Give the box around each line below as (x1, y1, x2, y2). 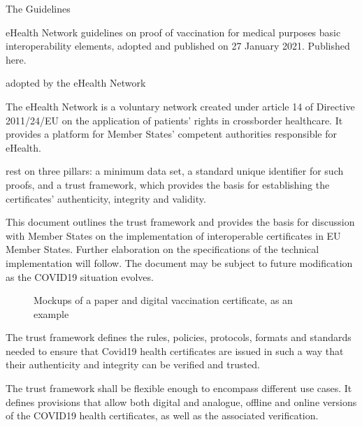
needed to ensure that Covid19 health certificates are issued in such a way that (6, 343, 344, 358)
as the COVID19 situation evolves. (6, 269, 154, 284)
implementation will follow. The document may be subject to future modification (6, 255, 353, 270)
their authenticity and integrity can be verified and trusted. (6, 357, 260, 372)
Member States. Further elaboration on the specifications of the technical (6, 242, 319, 256)
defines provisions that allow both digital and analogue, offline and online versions (6, 394, 357, 409)
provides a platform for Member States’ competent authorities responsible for (6, 126, 337, 141)
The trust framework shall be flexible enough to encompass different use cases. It (6, 381, 352, 396)
